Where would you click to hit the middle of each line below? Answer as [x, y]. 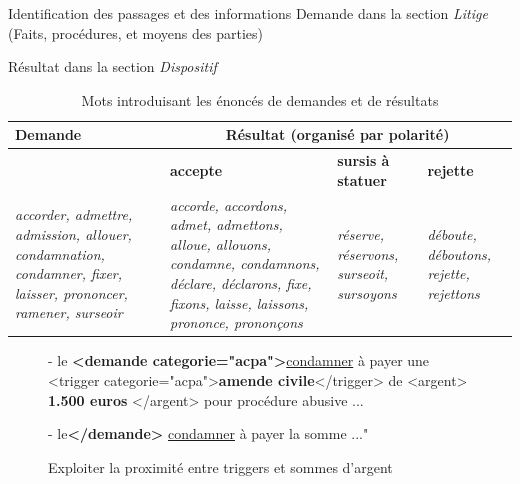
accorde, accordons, [229, 204]
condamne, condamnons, [245, 263]
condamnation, [60, 253]
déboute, [452, 234]
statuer [362, 179]
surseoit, [363, 273]
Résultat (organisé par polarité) [337, 134]
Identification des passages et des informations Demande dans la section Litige [248, 13]
